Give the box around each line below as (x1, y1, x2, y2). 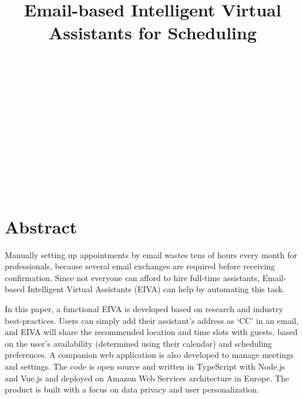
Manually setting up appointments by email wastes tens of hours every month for (5, 248, 297, 261)
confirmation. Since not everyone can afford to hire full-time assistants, (5, 271, 260, 283)
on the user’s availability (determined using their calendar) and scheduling (5, 337, 272, 349)
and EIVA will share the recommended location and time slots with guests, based (5, 326, 298, 338)
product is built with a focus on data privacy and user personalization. (5, 383, 259, 395)
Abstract (5, 214, 78, 238)
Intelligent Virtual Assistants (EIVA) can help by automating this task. (27, 283, 285, 295)
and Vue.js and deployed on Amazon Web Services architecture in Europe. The (5, 371, 289, 384)
